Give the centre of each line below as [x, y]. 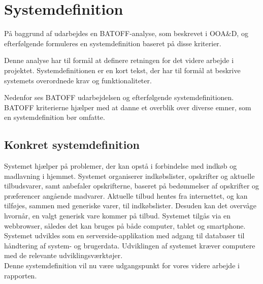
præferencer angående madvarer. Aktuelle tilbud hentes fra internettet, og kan [126, 195]
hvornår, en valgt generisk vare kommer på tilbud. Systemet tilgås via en [118, 216]
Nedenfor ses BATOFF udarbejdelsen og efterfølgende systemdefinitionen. [119, 97]
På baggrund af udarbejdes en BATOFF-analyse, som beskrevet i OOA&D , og [126, 33]
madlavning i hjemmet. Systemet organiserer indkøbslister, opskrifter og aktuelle [129, 176]
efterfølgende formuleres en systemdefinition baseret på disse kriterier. [113, 43]
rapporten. [21, 275]
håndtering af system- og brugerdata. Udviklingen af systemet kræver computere [130, 245]
